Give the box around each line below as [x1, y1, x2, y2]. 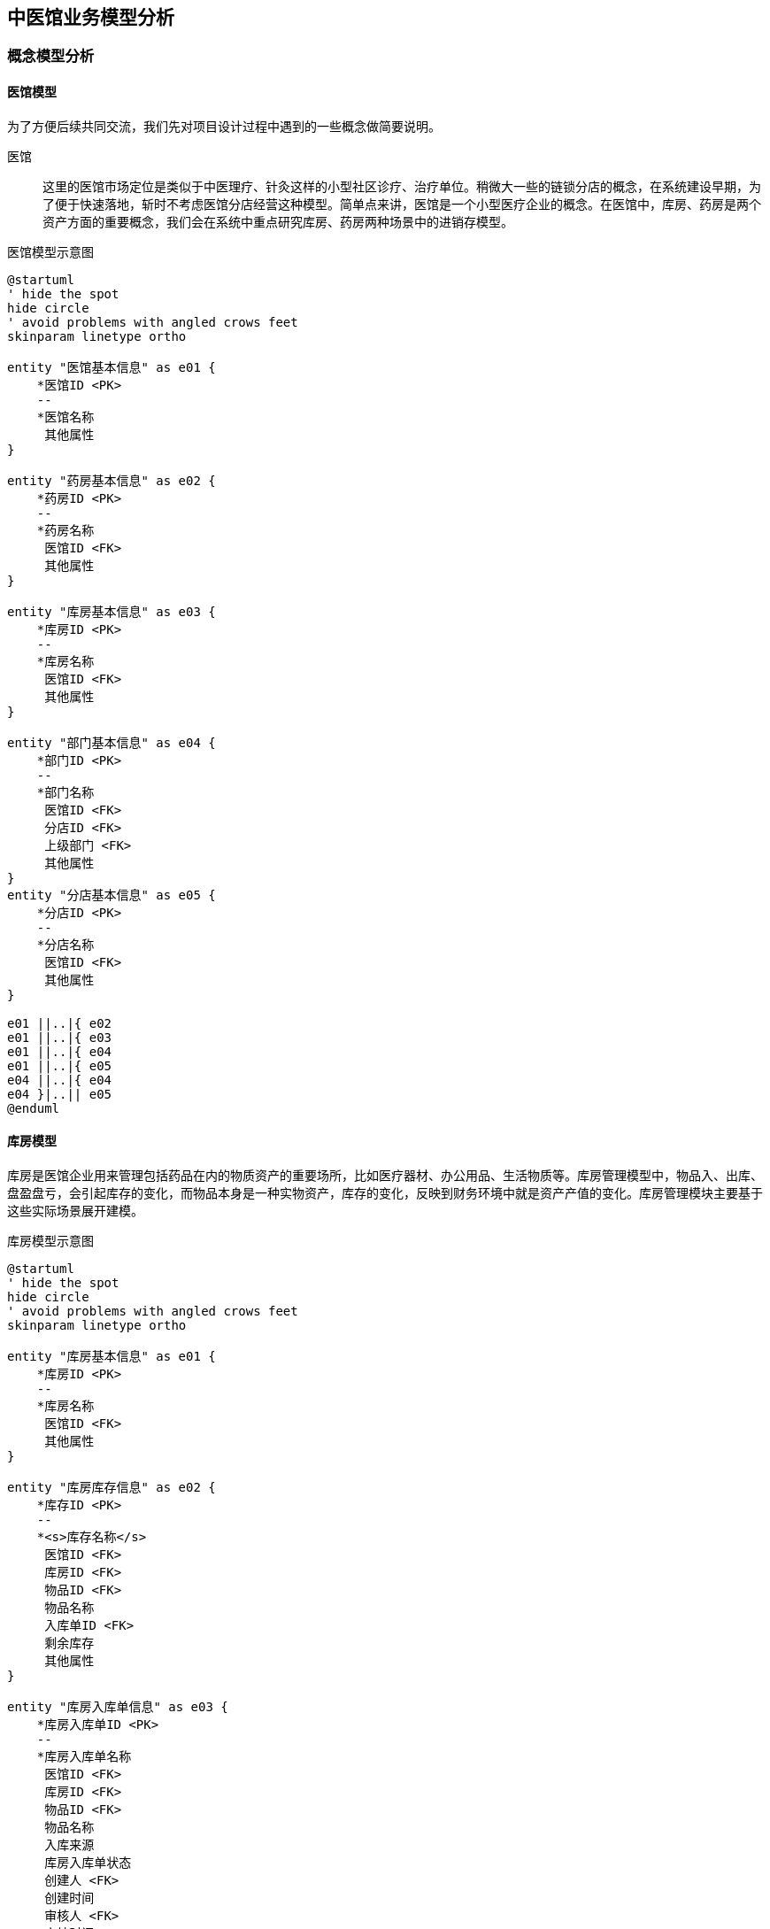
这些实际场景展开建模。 [7, 1202, 143, 1218]
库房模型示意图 [7, 1232, 94, 1248]
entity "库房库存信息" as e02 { [7, 1479, 216, 1494]
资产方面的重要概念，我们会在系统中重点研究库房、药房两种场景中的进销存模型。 [42, 213, 513, 229]
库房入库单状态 [44, 1855, 132, 1870]
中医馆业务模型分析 [7, 6, 174, 28]
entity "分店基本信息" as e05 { [7, 887, 216, 902]
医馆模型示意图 [7, 243, 94, 259]
